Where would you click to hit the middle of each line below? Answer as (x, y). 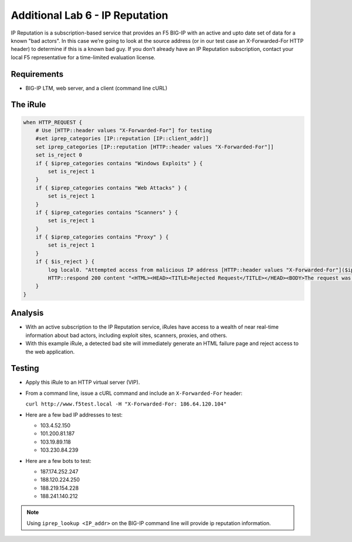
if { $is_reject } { (65, 262)
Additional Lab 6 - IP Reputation (89, 15)
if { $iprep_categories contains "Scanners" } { (107, 212)
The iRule (28, 105)
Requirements (37, 74)
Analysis (27, 313)
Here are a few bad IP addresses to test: (74, 415)
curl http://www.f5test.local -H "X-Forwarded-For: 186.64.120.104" (126, 404)
